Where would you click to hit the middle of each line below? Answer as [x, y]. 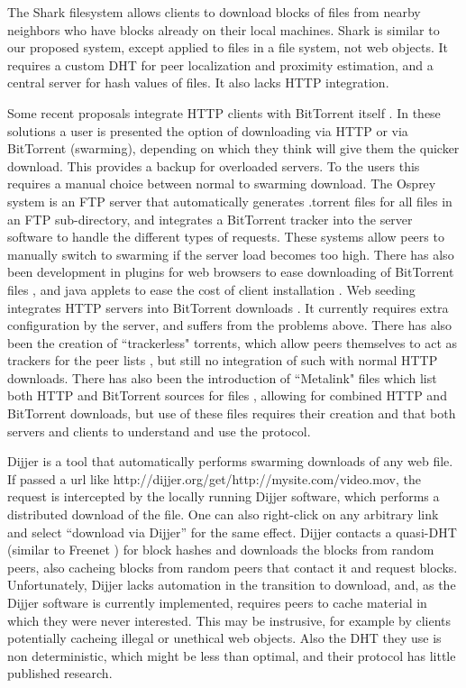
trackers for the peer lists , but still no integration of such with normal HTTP [223, 360]
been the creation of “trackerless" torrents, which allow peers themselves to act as [233, 342]
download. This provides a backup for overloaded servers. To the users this [214, 165]
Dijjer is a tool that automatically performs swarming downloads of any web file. [230, 461]
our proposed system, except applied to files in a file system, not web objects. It [228, 47]
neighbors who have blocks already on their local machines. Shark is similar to [224, 29]
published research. [60, 673]
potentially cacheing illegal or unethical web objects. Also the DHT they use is [224, 638]
